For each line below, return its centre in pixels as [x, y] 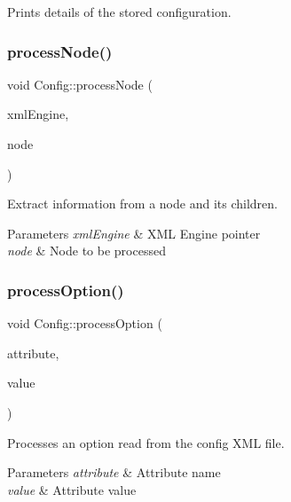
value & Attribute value [72, 489]
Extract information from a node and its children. [142, 204]
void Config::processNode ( [80, 84]
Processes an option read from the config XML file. [146, 442]
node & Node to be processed [87, 251]
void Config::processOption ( [85, 323]
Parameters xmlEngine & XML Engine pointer [134, 233]
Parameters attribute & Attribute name [114, 472]
